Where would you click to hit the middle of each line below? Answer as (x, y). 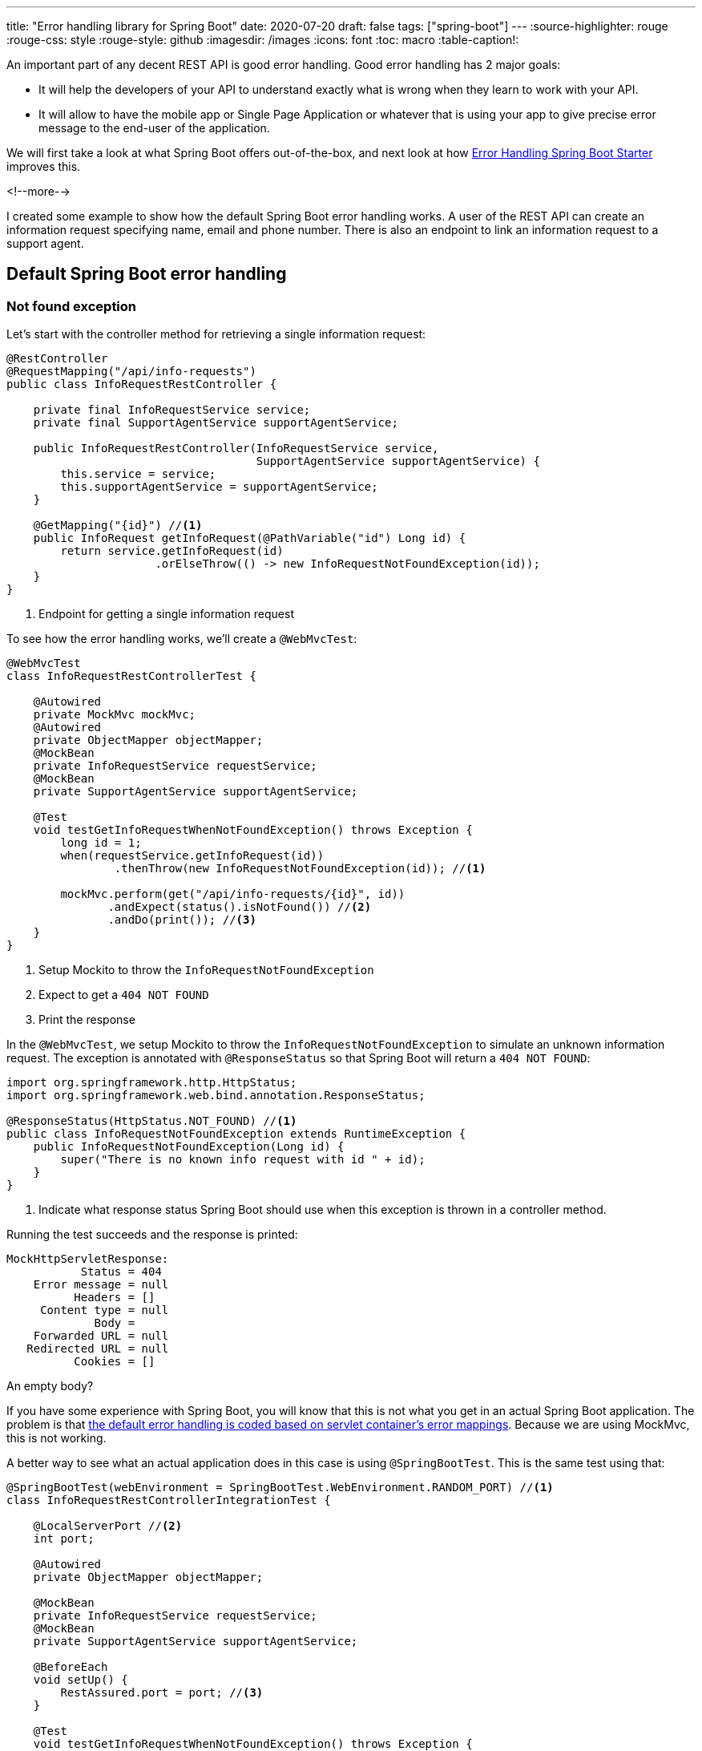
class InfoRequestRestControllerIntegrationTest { (169, 1500)
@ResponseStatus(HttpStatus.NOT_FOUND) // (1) (152, 1121)
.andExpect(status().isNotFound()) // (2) (240, 907)
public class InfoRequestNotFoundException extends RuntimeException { (236, 1134)
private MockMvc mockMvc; (115, 715)
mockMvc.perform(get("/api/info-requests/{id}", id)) (233, 894)
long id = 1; (101, 843)
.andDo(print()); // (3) (182, 920)
